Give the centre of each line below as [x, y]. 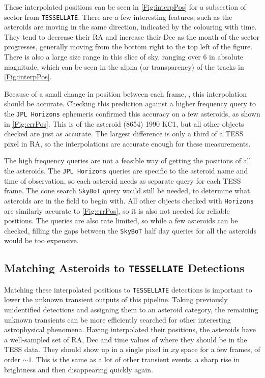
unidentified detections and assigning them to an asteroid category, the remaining [131, 310]
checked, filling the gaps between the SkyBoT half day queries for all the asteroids [130, 230]
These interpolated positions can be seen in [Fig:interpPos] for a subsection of [125, 7]
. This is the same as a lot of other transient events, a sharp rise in [136, 359]
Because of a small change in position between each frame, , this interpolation [125, 93]
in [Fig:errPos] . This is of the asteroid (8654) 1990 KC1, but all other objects [124, 123]
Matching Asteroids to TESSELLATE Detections [124, 268]
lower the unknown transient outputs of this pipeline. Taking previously [116, 299]
